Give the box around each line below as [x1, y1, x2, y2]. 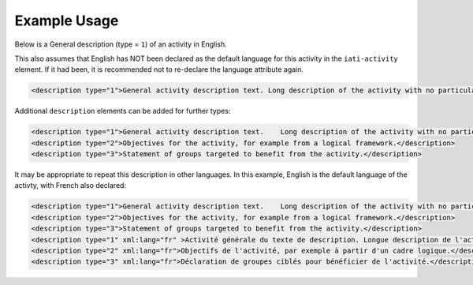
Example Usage [14, 12, 119, 29]
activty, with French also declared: [14, 181, 126, 190]
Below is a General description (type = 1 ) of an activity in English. [14, 39, 228, 49]
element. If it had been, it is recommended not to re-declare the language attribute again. [14, 65, 304, 74]
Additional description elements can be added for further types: [14, 107, 231, 116]
